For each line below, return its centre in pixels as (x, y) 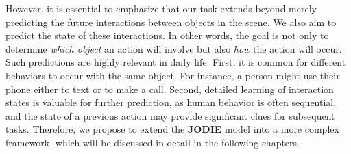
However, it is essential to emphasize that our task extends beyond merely (161, 8)
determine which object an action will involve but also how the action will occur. (174, 48)
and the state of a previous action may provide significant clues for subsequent (170, 115)
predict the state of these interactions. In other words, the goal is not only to (167, 35)
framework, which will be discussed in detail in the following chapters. (153, 142)
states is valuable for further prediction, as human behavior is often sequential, (171, 102)
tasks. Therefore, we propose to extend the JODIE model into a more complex (172, 129)
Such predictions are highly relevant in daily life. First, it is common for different (176, 62)
